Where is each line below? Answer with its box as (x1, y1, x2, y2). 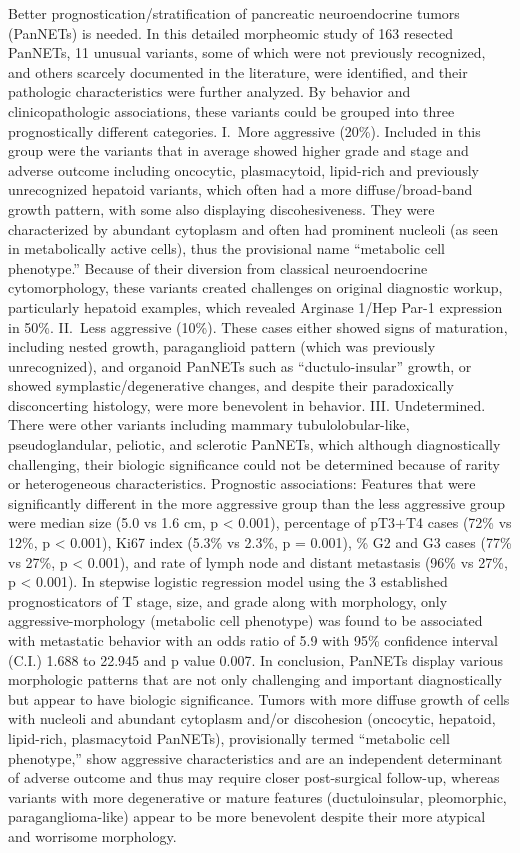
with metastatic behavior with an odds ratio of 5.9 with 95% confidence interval (8, 630, 498, 650)
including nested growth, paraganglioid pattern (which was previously (8, 336, 436, 357)
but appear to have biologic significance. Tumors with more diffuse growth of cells (8, 688, 510, 709)
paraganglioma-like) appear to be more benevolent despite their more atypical (8, 806, 486, 827)
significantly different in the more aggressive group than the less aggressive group (8, 492, 505, 513)
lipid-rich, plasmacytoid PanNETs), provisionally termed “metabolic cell (8, 727, 450, 748)
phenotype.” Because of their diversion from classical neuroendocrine (8, 257, 428, 278)
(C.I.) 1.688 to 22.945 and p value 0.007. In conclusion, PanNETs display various (8, 649, 504, 670)
